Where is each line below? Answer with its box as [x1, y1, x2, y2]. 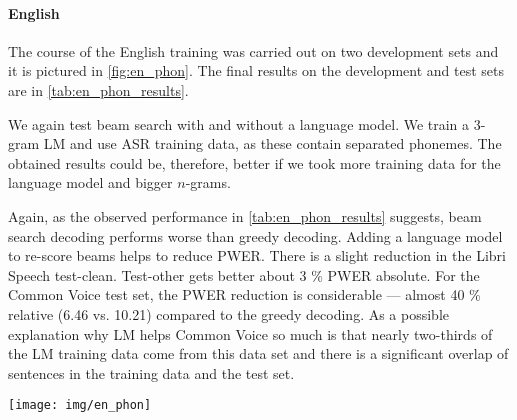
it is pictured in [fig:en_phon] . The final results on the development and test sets [8, 60, 504, 81]
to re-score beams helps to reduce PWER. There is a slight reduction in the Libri [8, 245, 506, 266]
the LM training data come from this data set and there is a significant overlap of [8, 343, 509, 364]
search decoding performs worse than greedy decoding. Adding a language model [8, 225, 503, 246]
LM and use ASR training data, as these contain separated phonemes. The [43, 133, 502, 154]
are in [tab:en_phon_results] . [8, 79, 189, 100]
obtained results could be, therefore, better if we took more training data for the [8, 152, 501, 173]
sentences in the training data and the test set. [8, 362, 295, 383]
